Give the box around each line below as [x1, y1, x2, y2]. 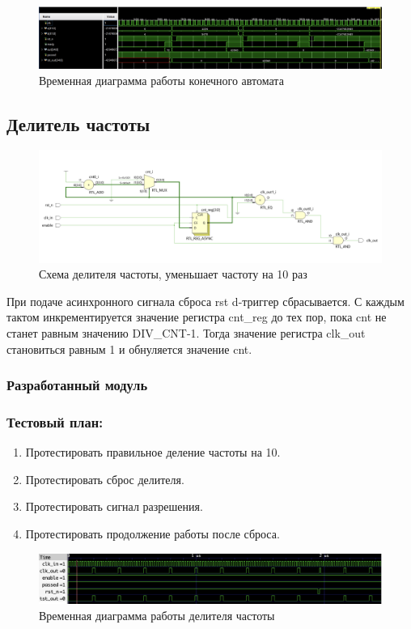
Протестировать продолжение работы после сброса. [25, 525, 280, 542]
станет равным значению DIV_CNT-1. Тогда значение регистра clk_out [6, 324, 366, 341]
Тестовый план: [6, 411, 104, 431]
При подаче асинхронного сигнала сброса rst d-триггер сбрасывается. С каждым [6, 292, 405, 309]
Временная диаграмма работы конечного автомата [39, 71, 284, 88]
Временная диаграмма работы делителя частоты [39, 607, 275, 624]
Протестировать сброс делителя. [25, 470, 184, 487]
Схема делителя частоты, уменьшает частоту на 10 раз [39, 266, 307, 283]
